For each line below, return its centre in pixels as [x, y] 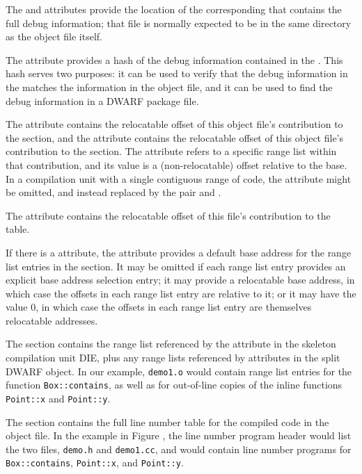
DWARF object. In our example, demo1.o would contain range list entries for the [179, 371]
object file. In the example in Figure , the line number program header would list [179, 435]
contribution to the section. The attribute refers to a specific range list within [171, 151]
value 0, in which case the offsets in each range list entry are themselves [159, 307]
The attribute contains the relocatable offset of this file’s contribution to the [168, 215]
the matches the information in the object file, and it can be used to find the [169, 87]
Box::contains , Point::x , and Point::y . [95, 463]
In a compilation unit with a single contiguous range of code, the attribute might [179, 178]
